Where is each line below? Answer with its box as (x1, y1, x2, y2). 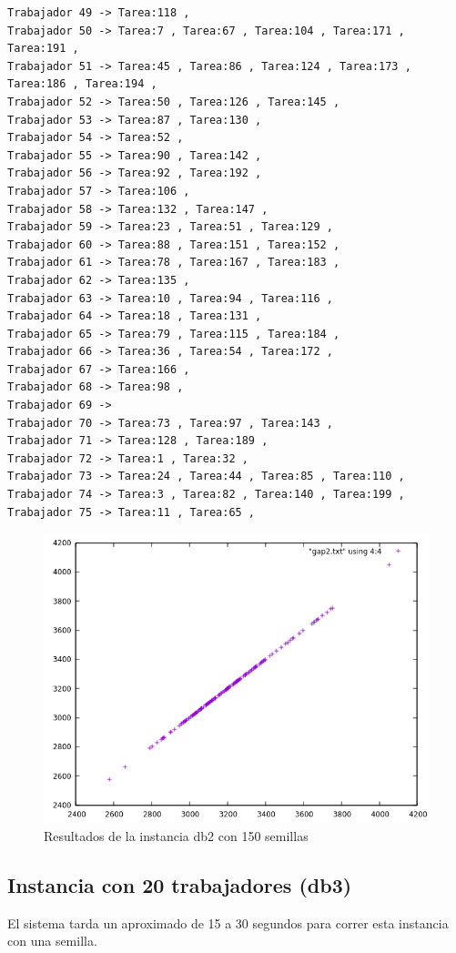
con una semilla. (7, 931, 97, 950)
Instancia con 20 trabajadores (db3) (7, 870, 352, 898)
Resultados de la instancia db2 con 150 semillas (44, 826, 309, 845)
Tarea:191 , (7, 42, 79, 56)
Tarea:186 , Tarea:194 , (7, 77, 157, 91)
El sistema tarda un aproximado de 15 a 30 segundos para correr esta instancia (7, 913, 449, 932)
